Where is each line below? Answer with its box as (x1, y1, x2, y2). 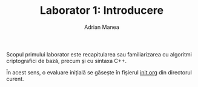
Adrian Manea (84, 23, 120, 31)
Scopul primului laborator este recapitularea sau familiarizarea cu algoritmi (6, 50, 192, 58)
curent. (6, 75, 24, 82)
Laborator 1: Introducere (39, 4, 164, 17)
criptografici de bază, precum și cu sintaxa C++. (6, 57, 127, 64)
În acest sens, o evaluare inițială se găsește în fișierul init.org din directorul (6, 68, 192, 76)
